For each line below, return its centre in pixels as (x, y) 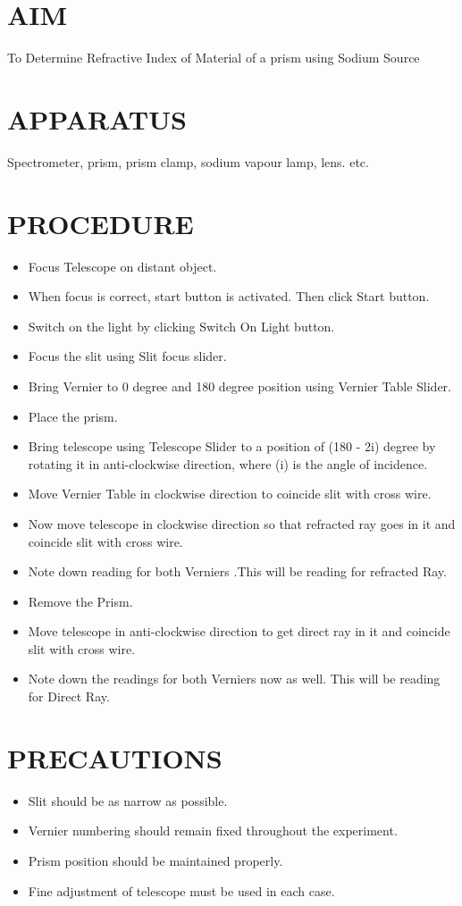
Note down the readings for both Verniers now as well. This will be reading (234, 679)
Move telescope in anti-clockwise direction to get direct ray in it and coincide (239, 631)
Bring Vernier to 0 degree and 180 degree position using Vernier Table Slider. (239, 386)
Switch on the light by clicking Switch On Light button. (181, 326)
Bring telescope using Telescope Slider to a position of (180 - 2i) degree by (232, 446)
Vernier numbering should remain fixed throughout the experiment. (213, 830)
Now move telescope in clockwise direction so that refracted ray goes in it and (242, 523)
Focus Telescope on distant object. (122, 266)
